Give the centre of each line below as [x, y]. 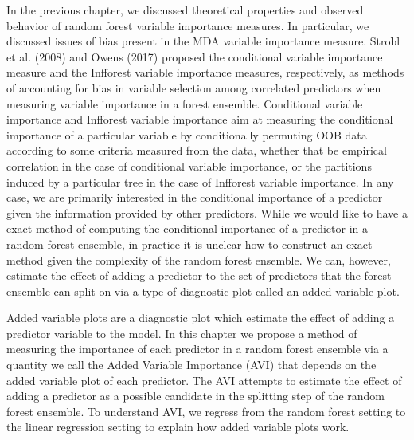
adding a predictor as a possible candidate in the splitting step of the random [195, 396]
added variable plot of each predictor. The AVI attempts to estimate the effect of [204, 380]
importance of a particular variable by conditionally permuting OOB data [187, 134]
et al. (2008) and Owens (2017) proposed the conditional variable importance [195, 56]
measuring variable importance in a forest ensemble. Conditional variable [185, 103]
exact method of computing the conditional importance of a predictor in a [187, 228]
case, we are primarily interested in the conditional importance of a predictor [195, 197]
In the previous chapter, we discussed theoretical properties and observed [185, 10]
